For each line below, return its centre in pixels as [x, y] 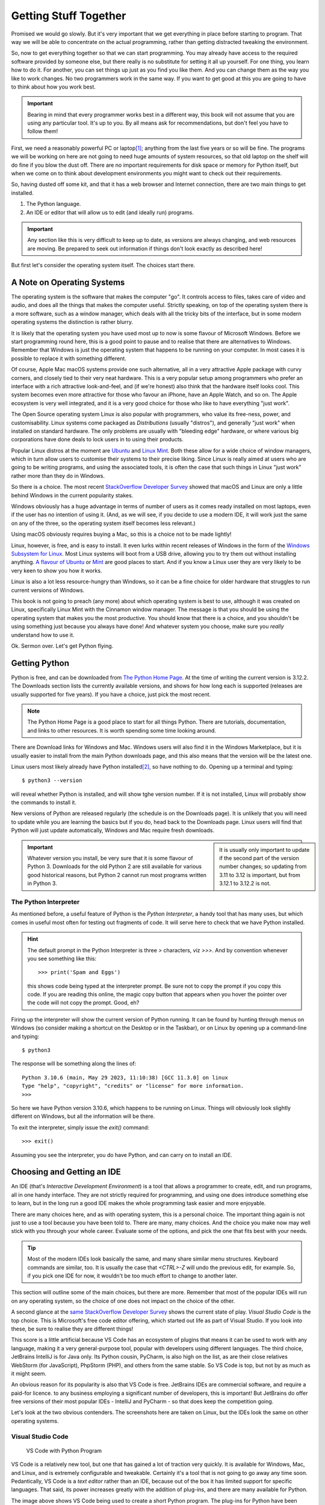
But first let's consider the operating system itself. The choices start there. [103, 265]
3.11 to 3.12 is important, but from [260, 875]
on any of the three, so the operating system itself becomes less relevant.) [103, 523]
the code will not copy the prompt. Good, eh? [83, 1003]
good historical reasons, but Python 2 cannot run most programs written [117, 875]
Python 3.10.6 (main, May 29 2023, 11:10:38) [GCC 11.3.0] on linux [125, 1077]
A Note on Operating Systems [68, 282]
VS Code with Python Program [64, 1450]
